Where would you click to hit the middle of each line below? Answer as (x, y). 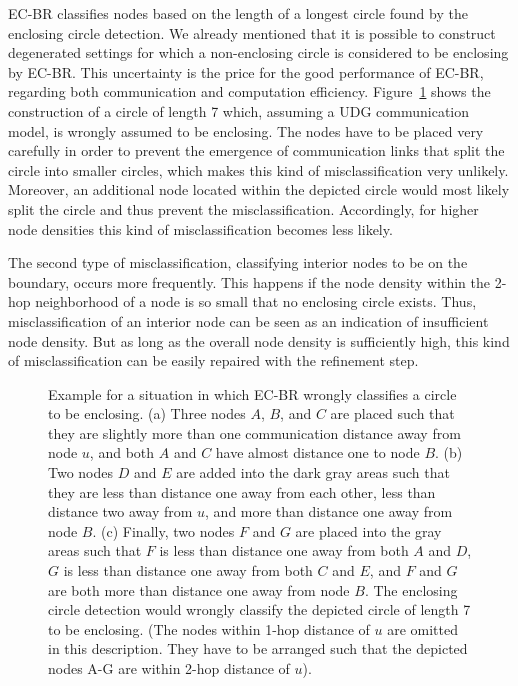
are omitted (423, 628)
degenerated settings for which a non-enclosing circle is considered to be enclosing (258, 52)
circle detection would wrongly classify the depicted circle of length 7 (259, 609)
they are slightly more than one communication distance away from (254, 432)
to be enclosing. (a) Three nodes (147, 413)
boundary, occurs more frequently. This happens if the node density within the (249, 281)
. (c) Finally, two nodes (163, 530)
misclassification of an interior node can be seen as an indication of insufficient (248, 320)
